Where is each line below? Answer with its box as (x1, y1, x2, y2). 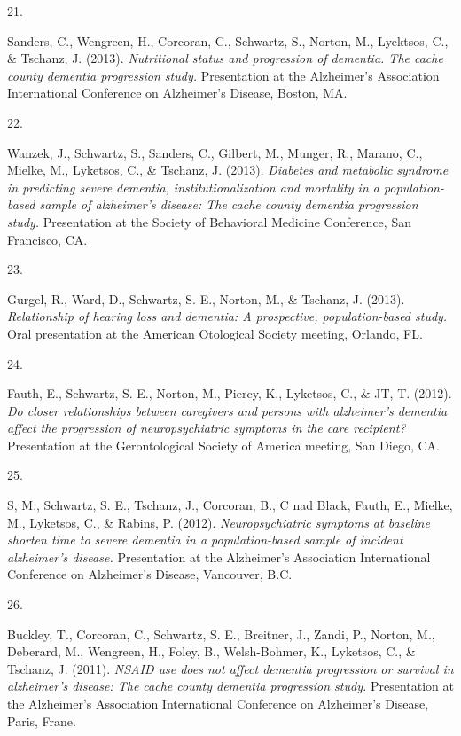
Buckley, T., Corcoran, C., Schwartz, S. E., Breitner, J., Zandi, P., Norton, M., (7, 624, 435, 643)
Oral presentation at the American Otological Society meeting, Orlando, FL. (7, 324, 423, 342)
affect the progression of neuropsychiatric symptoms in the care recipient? (7, 419, 406, 437)
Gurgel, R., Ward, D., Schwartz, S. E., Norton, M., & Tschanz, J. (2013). (7, 289, 405, 308)
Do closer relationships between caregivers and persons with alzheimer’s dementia (7, 401, 448, 419)
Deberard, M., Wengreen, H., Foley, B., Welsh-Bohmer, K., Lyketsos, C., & (7, 642, 416, 661)
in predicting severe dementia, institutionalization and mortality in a (7, 177, 379, 196)
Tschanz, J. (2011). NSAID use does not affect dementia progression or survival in (7, 659, 454, 677)
